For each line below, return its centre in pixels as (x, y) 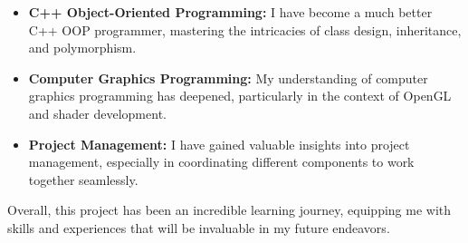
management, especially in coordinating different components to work (221, 162)
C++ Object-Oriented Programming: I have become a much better (230, 12)
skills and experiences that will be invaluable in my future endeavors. (199, 227)
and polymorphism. (82, 48)
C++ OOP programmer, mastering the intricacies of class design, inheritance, (245, 29)
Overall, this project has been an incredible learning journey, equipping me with (229, 210)
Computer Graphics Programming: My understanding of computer (228, 78)
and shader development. (97, 113)
